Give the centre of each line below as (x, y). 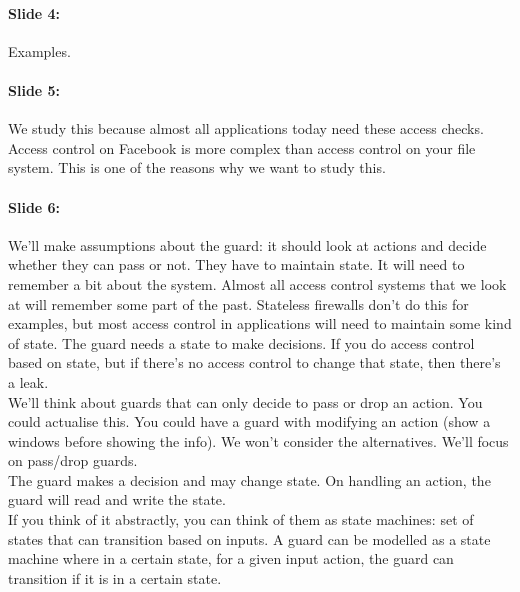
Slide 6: (34, 206)
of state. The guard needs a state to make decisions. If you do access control (241, 342)
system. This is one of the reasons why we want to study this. (197, 167)
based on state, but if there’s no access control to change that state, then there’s (254, 362)
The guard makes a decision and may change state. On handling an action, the (249, 479)
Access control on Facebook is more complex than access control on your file (242, 147)
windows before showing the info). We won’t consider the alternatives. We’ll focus (258, 440)
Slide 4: (34, 12)
